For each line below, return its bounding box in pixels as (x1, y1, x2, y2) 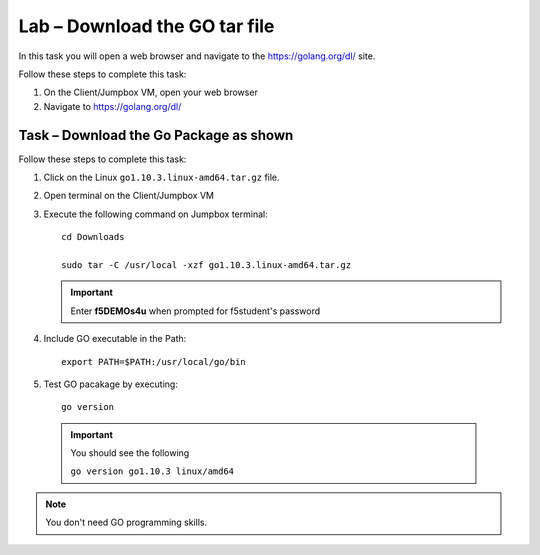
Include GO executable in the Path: (43, 333, 187, 345)
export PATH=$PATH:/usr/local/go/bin (61, 356, 247, 367)
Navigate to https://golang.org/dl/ (43, 100, 182, 112)
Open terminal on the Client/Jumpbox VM (43, 190, 215, 202)
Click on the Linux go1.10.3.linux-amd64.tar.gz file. (43, 171, 280, 184)
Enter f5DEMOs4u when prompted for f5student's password (70, 305, 321, 317)
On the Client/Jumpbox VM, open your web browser (43, 86, 259, 99)
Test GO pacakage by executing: (43, 378, 179, 390)
